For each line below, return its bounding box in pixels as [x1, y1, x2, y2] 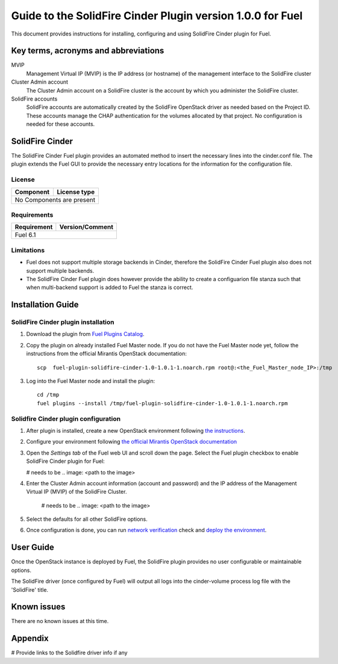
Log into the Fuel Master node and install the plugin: [26, 377, 155, 385]
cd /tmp [37, 391, 60, 399]
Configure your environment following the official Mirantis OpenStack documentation [26, 438, 237, 445]
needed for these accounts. [26, 120, 95, 128]
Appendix [11, 633, 49, 644]
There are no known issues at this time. [11, 618, 109, 625]
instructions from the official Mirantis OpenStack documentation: [26, 350, 187, 358]
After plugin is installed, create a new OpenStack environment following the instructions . [26, 427, 245, 434]
